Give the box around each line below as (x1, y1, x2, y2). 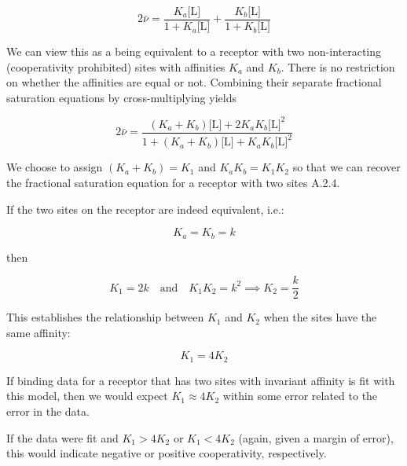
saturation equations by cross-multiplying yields (6, 89, 236, 105)
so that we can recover (292, 159, 401, 175)
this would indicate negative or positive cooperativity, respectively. (6, 445, 327, 461)
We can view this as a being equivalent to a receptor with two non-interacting (6, 43, 382, 60)
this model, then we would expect (6, 387, 168, 404)
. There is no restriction (280, 58, 395, 75)
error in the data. (6, 403, 90, 420)
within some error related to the (222, 387, 378, 404)
